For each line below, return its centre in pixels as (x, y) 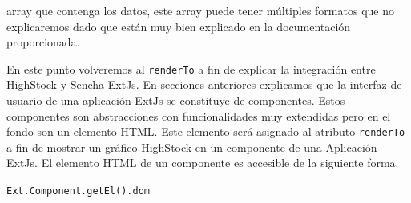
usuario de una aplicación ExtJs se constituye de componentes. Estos (176, 100)
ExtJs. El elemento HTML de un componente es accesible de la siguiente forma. (203, 163)
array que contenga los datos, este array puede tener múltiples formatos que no (200, 10)
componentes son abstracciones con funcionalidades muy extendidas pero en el (199, 115)
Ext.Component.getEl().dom (78, 191)
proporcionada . (43, 42)
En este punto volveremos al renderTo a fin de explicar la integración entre (191, 68)
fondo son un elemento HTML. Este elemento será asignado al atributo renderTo (206, 131)
